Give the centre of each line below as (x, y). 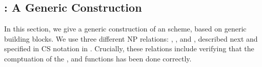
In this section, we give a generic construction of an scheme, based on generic (125, 29)
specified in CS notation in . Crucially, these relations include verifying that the (129, 48)
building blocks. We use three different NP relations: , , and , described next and (131, 38)
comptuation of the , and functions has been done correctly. (98, 58)
